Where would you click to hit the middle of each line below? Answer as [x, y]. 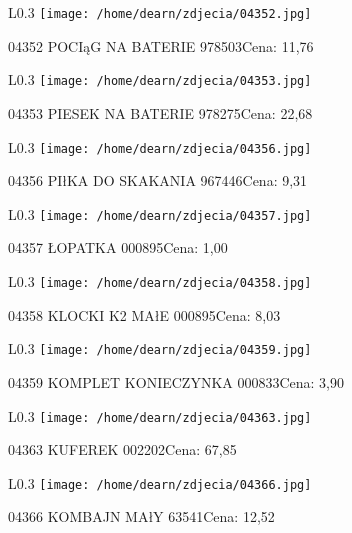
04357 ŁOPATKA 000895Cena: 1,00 [118, 247]
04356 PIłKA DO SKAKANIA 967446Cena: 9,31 [158, 180]
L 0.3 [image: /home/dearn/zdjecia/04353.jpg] [160, 79]
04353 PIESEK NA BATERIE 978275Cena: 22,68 [160, 112]
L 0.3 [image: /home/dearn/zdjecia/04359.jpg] [160, 348]
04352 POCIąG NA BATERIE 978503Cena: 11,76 [161, 45]
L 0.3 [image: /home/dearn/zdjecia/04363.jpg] [160, 415]
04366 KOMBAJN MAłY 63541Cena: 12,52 [141, 516]
